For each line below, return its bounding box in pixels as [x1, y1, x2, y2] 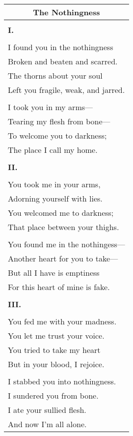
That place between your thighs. [8, 221, 119, 233]
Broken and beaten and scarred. [8, 56, 118, 67]
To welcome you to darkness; [8, 130, 107, 141]
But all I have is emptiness [8, 267, 100, 278]
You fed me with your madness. [8, 316, 117, 327]
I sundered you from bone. [8, 390, 99, 401]
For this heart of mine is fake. [8, 281, 110, 292]
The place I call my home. [8, 144, 98, 155]
